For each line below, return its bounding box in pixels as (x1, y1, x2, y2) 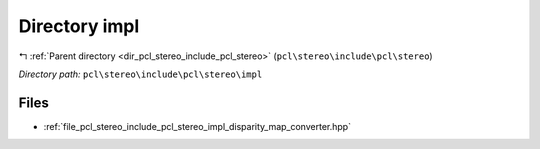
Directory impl (18, 15, 140, 37)
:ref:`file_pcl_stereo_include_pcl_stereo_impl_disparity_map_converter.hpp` (43, 120, 352, 132)
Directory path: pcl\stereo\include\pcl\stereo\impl (18, 68, 263, 80)
